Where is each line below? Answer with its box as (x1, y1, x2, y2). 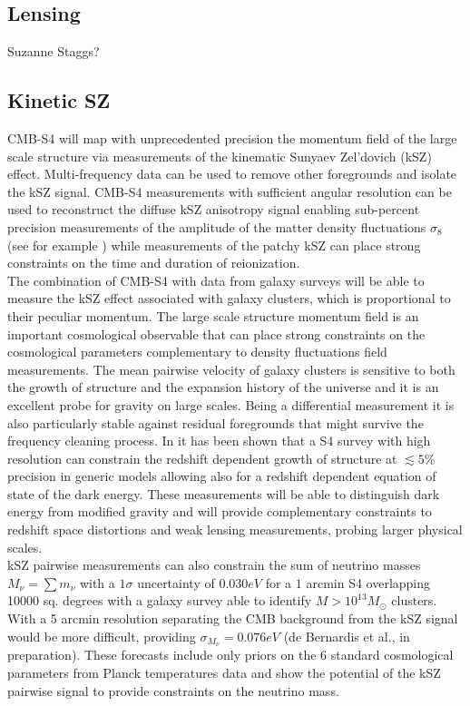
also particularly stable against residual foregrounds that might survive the (7, 413, 424, 432)
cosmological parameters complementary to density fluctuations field (7, 342, 387, 361)
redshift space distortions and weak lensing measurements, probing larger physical (7, 520, 463, 539)
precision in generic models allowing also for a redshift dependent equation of (7, 466, 436, 485)
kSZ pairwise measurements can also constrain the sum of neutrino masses (7, 555, 421, 574)
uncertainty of (137, 573, 215, 592)
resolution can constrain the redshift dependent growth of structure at (7, 448, 397, 467)
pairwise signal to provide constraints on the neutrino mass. (7, 681, 339, 700)
